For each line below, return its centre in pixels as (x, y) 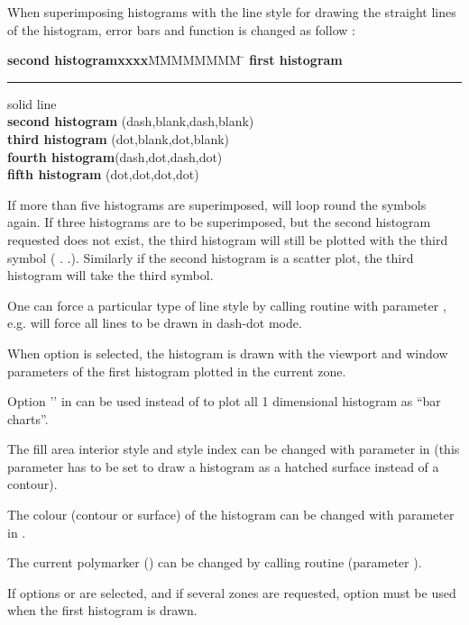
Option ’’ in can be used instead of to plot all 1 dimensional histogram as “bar (224, 401)
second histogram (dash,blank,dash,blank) (131, 121)
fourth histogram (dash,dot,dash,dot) (115, 156)
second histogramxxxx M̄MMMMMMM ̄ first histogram (175, 60)
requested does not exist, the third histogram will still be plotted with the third (228, 239)
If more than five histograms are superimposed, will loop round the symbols (217, 204)
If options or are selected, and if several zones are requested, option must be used (232, 592)
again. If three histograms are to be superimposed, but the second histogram (219, 222)
